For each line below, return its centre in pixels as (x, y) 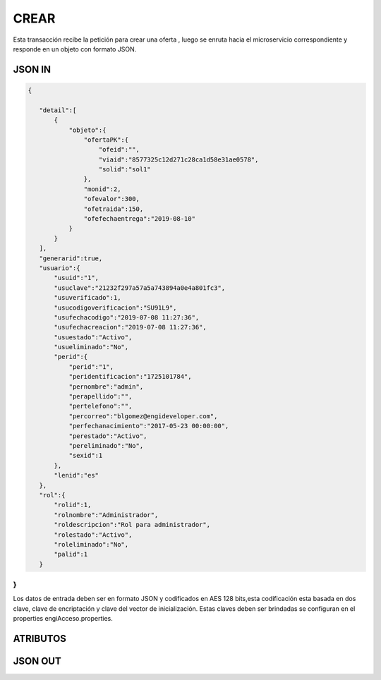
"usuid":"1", (76, 278)
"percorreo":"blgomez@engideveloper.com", (143, 416)
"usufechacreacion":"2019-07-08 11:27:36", (131, 327)
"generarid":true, (71, 258)
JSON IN (32, 69)
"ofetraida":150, (114, 209)
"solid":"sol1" (125, 170)
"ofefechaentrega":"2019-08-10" (139, 219)
